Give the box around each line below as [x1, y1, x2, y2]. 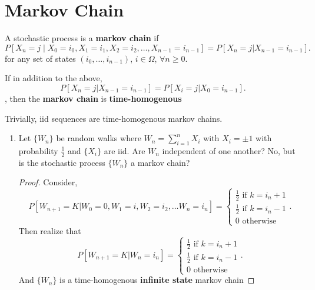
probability [18, 144, 58, 156]
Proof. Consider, [18, 176, 78, 188]
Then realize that [18, 225, 81, 237]
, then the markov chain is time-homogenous [5, 92, 182, 104]
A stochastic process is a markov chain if [5, 32, 159, 44]
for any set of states [5, 52, 76, 64]
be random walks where [56, 132, 141, 144]
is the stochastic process [18, 156, 105, 168]
